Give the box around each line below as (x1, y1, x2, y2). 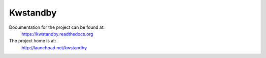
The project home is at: (9, 38, 56, 44)
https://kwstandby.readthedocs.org (21, 31, 94, 37)
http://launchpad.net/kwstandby (21, 44, 87, 51)
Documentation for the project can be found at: (9, 24, 105, 30)
